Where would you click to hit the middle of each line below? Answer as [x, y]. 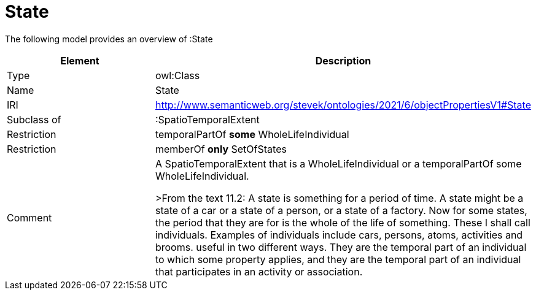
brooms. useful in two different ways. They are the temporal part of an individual [341, 247]
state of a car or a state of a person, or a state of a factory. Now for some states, [341, 210]
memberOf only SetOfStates [221, 149]
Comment [29, 217]
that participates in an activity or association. [259, 271]
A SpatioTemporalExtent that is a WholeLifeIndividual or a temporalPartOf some [338, 163]
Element [80, 60]
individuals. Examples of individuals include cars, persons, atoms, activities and [339, 235]
